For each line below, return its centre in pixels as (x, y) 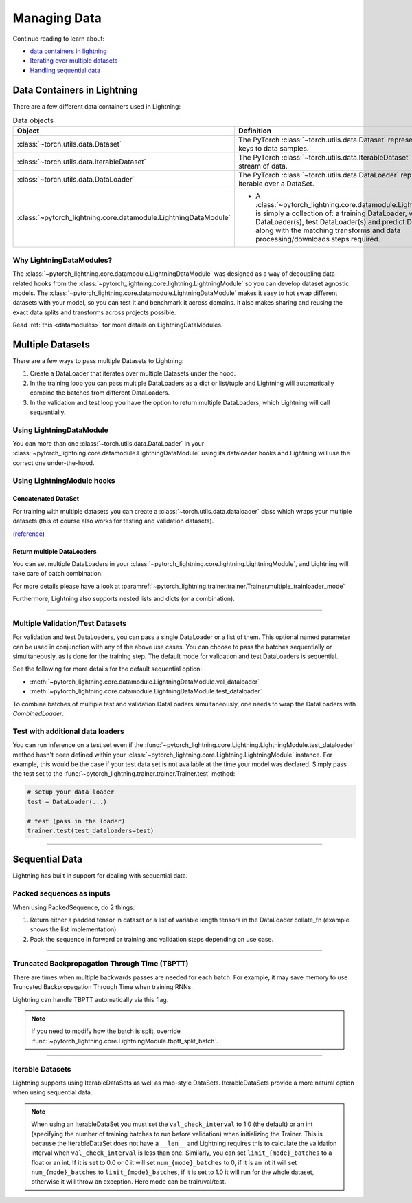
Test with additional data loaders (69, 731)
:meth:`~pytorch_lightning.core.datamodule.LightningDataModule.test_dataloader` (146, 691)
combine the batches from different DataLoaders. (100, 393)
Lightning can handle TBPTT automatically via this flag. (91, 999)
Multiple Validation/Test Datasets (70, 623)
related (23, 283)
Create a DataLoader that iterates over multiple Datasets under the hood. (133, 373)
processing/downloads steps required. (318, 239)
